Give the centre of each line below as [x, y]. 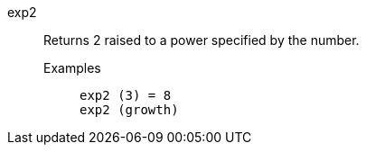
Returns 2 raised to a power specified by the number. [202, 40]
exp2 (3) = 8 [126, 95]
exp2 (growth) [129, 110]
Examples [72, 68]
